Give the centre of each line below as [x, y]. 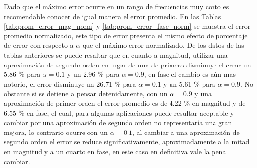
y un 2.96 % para [93, 74]
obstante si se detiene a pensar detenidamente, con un [86, 93]
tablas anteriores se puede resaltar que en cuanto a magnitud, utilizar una [116, 54]
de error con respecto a [39, 45]
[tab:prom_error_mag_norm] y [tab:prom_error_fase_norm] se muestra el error [127, 26]
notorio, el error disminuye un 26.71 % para [70, 84]
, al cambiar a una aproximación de [186, 132]
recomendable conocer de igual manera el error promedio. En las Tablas [113, 16]
